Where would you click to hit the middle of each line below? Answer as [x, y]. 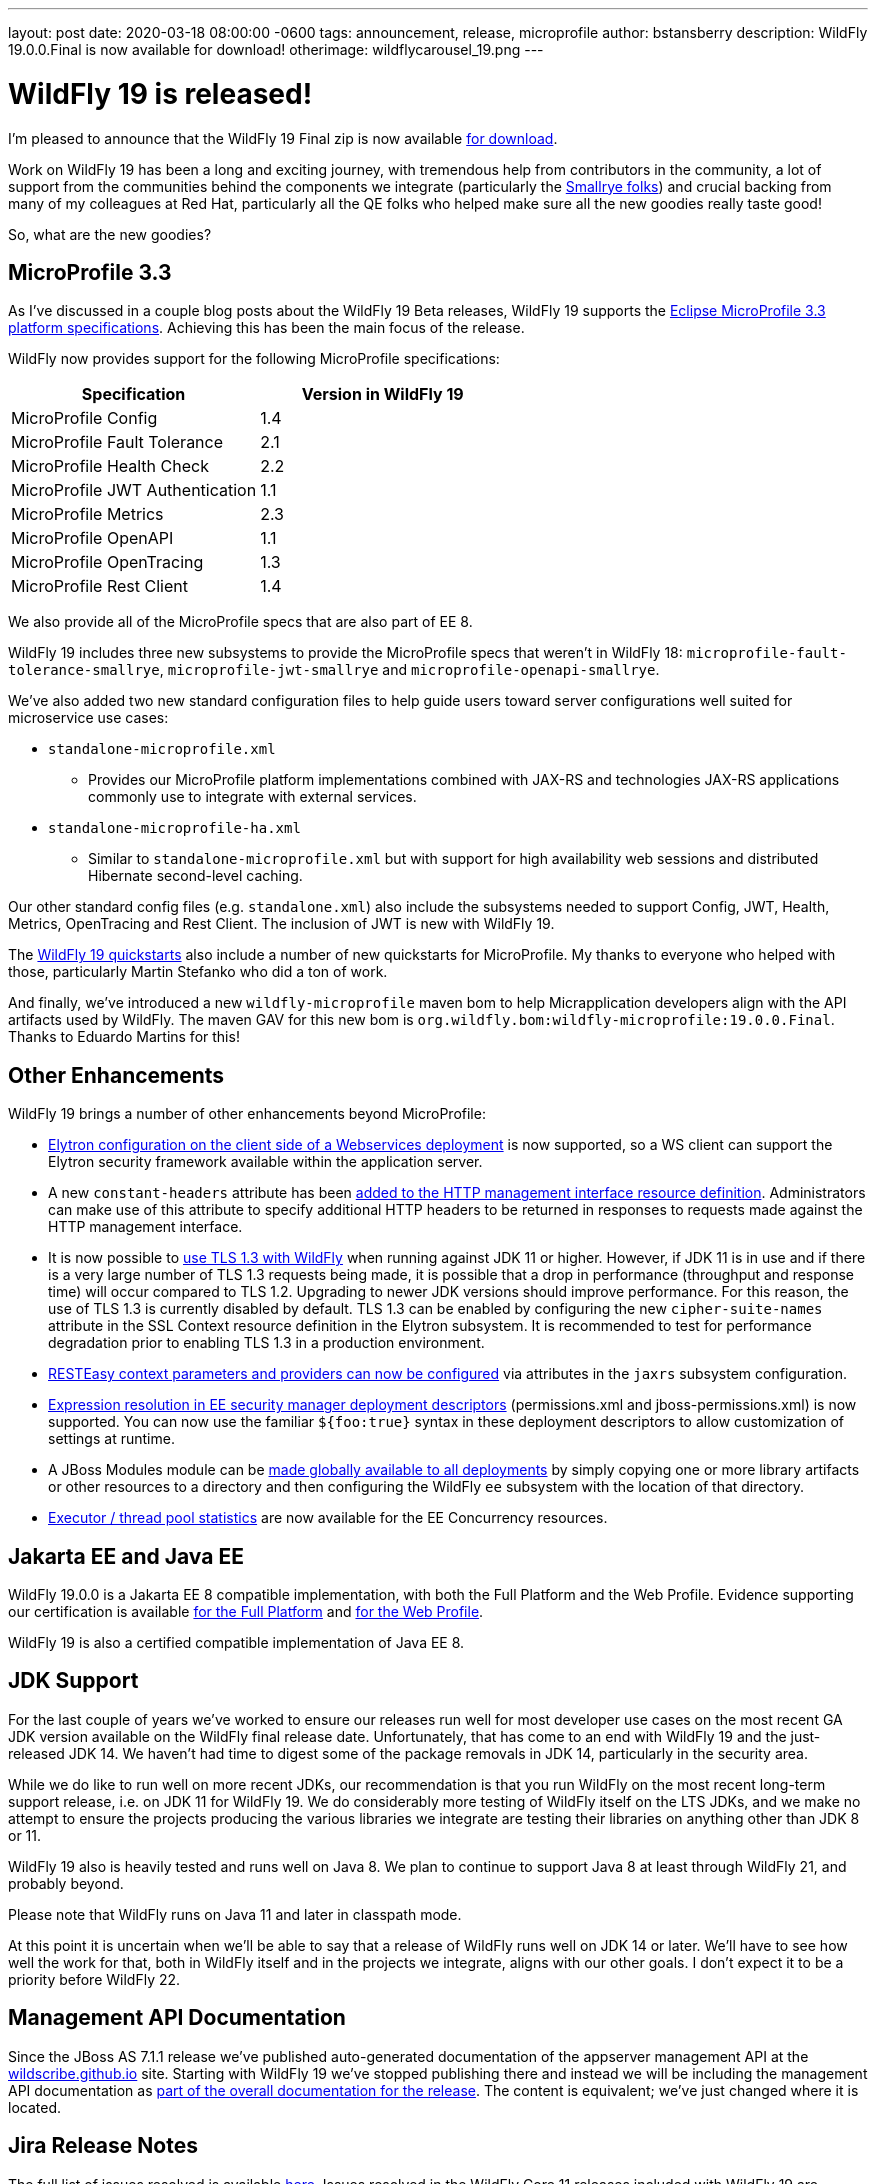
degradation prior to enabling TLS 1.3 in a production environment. [266, 1343]
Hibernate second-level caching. [195, 876]
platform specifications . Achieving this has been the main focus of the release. [266, 328]
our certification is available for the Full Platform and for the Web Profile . [246, 1612]
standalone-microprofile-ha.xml [174, 828]
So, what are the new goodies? [110, 234]
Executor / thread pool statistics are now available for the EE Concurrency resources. [328, 1518]
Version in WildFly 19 [382, 394]
